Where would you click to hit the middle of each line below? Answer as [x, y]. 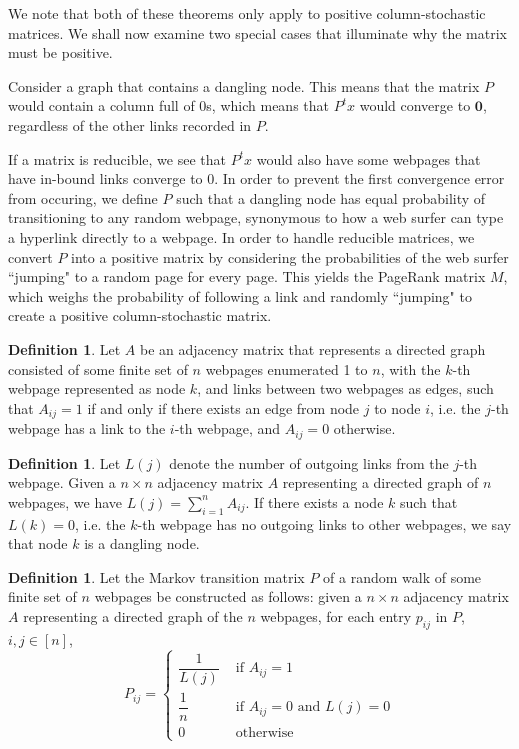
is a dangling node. [142, 543]
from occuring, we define [83, 197]
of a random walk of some [402, 576]
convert [30, 256]
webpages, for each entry [336, 615]
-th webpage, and [227, 428]
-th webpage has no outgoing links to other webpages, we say [324, 523]
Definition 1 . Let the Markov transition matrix [156, 576]
